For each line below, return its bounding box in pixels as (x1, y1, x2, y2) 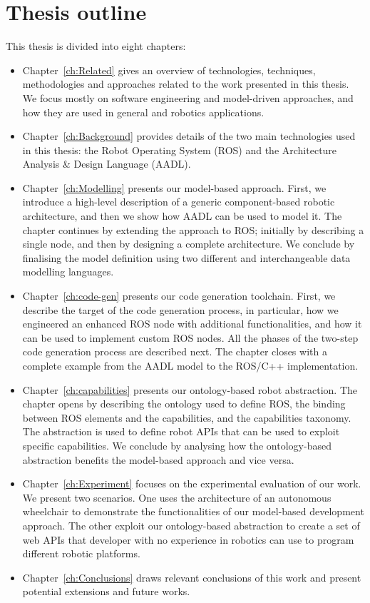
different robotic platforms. (22, 546, 140, 561)
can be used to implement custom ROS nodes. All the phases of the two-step (22, 330, 359, 345)
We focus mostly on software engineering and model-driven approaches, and (22, 90, 354, 105)
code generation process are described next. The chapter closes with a (22, 344, 327, 359)
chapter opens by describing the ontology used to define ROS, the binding (22, 396, 346, 411)
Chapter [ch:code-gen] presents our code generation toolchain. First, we (22, 288, 336, 303)
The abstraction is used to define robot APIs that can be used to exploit (22, 424, 340, 439)
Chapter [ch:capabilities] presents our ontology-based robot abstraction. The (22, 382, 358, 397)
